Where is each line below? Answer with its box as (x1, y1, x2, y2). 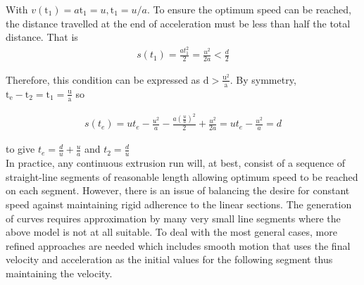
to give (6, 141, 35, 156)
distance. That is (6, 30, 78, 44)
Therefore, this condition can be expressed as (6, 72, 201, 87)
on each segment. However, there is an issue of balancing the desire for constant (6, 183, 350, 198)
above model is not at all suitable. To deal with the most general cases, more (6, 224, 337, 239)
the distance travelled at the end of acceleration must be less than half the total (6, 15, 351, 30)
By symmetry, (236, 72, 296, 87)
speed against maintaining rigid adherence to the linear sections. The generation (6, 196, 352, 211)
